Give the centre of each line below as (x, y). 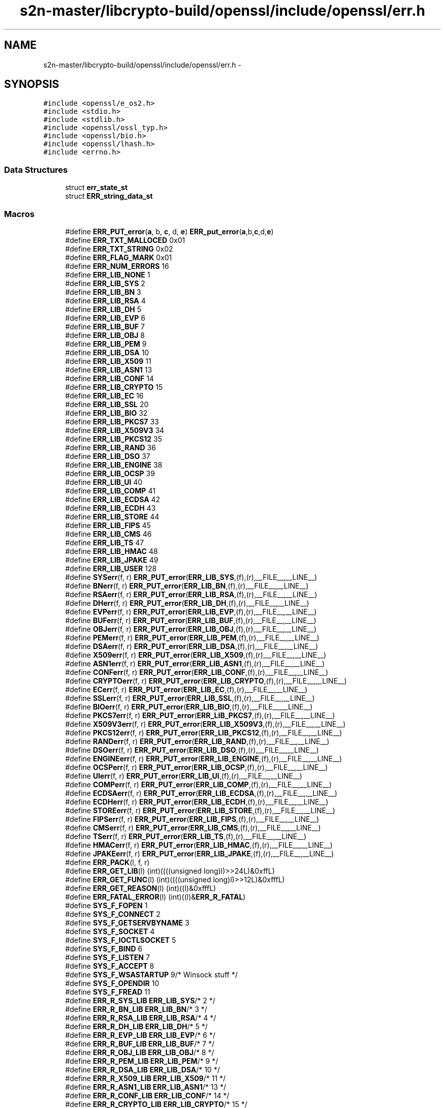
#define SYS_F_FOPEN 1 (106, 905)
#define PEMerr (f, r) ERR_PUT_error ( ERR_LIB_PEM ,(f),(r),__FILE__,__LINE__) (192, 637)
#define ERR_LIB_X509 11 (108, 361)
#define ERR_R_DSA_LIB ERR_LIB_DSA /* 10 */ (142, 1069)
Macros (19, 214)
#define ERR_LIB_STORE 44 (112, 516)
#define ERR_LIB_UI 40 (104, 482)
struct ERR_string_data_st (109, 196)
